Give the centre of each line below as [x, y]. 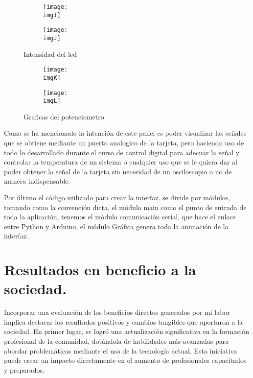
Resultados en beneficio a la [100, 270]
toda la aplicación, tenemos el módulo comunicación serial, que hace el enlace [120, 217]
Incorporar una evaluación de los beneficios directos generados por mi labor [117, 312]
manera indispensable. [37, 181]
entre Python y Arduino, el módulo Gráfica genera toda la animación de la [116, 226]
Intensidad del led [50, 54]
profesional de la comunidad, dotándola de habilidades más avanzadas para [116, 341]
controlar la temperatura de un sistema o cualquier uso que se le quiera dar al [121, 162]
